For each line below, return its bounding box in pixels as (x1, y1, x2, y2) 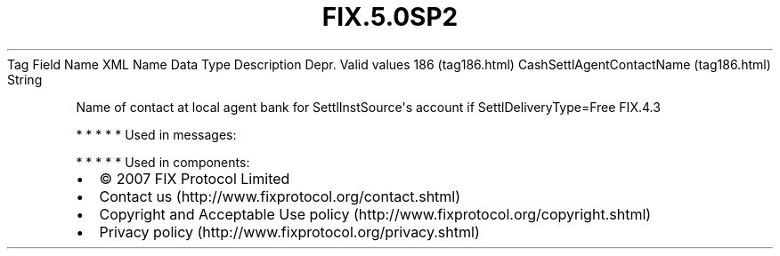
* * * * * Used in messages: (76, 126, 237, 142)
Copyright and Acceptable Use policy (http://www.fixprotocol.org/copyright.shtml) (99, 204, 652, 223)
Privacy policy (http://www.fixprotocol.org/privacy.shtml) (99, 222, 480, 241)
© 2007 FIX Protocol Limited (99, 169, 290, 188)
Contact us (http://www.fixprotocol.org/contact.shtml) (99, 187, 461, 205)
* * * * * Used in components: (76, 154, 250, 170)
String (7, 71, 43, 87)
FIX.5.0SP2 (321, 2, 459, 32)
